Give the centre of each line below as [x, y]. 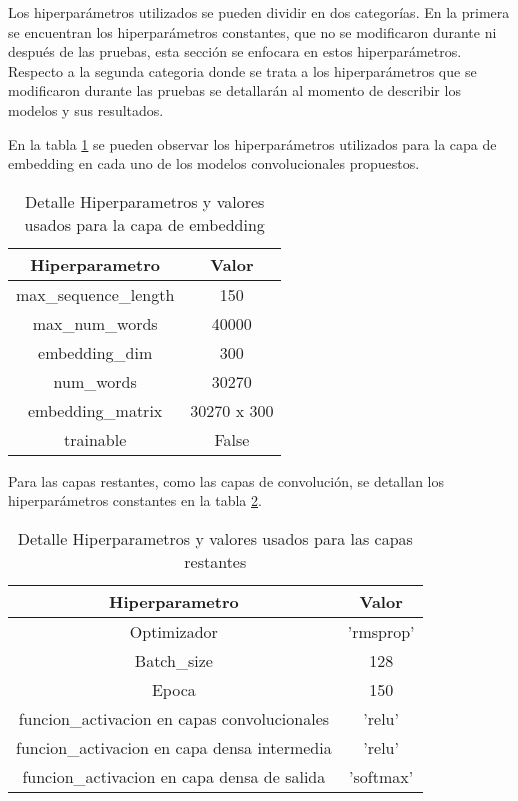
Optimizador [173, 631]
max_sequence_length [95, 294]
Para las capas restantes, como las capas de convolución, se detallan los [226, 480]
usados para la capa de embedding [144, 224]
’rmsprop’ [381, 631]
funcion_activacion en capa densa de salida [174, 776]
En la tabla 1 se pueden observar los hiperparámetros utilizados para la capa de [252, 143]
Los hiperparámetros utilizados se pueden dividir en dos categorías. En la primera [259, 12]
